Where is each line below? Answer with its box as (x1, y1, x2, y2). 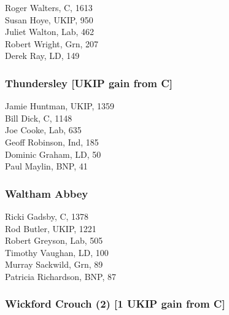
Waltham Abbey (5, 185, 88, 201)
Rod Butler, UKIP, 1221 (5, 222, 96, 235)
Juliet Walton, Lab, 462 (5, 25, 95, 38)
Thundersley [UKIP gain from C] (5, 75, 173, 90)
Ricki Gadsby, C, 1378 (5, 209, 89, 222)
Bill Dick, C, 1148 (5, 111, 72, 124)
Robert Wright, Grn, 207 (5, 37, 99, 50)
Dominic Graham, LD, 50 (5, 147, 101, 160)
